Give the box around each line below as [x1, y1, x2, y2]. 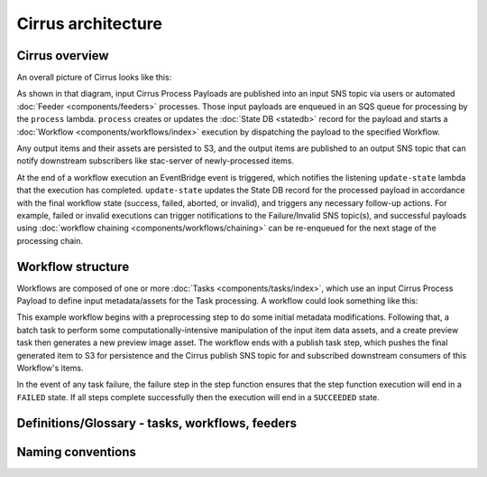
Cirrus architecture [16, 14, 162, 33]
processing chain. [16, 235, 83, 246]
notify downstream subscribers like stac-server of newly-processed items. [16, 155, 295, 166]
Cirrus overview [16, 48, 109, 63]
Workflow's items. [16, 362, 85, 373]
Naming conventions [16, 444, 137, 460]
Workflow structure [16, 258, 130, 275]
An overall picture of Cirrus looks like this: [16, 72, 172, 83]
